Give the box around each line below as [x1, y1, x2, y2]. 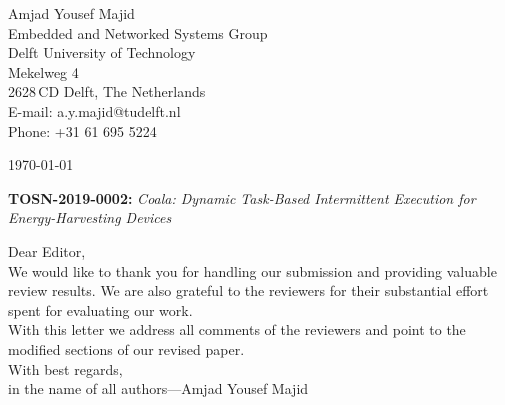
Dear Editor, [8, 240, 86, 261]
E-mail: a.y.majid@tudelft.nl [8, 100, 181, 121]
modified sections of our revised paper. [8, 338, 245, 359]
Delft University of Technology [8, 42, 196, 63]
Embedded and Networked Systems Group [8, 22, 268, 43]
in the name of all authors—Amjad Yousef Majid [8, 378, 309, 399]
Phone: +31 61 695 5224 [8, 120, 157, 141]
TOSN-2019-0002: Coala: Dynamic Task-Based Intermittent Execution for [8, 187, 476, 208]
